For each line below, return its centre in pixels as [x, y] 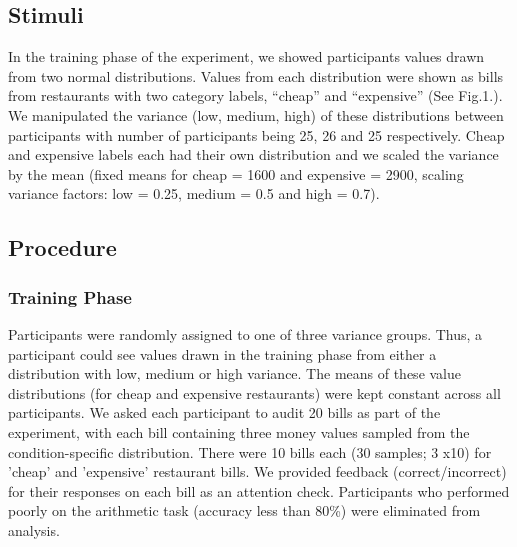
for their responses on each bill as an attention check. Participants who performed [259, 490]
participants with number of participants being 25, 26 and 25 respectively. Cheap [256, 134]
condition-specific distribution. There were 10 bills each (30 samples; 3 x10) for [250, 451]
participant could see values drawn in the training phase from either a [222, 353]
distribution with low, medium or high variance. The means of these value [235, 373]
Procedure [62, 247]
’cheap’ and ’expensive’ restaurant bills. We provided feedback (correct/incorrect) [257, 471]
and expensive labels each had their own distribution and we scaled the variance [253, 154]
